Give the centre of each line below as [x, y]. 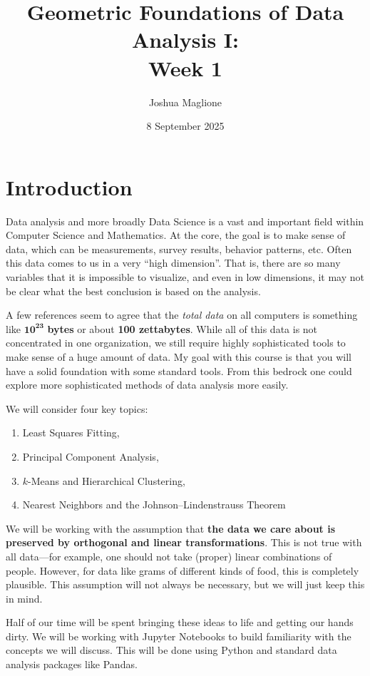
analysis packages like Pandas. [72, 664]
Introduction [69, 186]
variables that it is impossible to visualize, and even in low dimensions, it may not [185, 277]
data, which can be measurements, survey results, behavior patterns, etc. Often [179, 249]
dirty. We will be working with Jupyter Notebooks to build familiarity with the [179, 636]
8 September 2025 [185, 126]
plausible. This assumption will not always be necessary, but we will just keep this [185, 584]
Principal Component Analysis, [91, 456]
